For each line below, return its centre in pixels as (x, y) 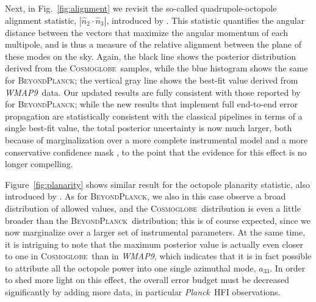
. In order (288, 268)
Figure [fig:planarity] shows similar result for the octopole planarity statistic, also (157, 184)
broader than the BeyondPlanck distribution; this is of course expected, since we (158, 220)
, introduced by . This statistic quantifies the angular (206, 20)
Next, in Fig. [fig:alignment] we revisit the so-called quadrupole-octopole (141, 8)
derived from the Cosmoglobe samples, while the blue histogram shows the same (156, 68)
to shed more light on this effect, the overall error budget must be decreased (147, 280)
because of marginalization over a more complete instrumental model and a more (156, 139)
